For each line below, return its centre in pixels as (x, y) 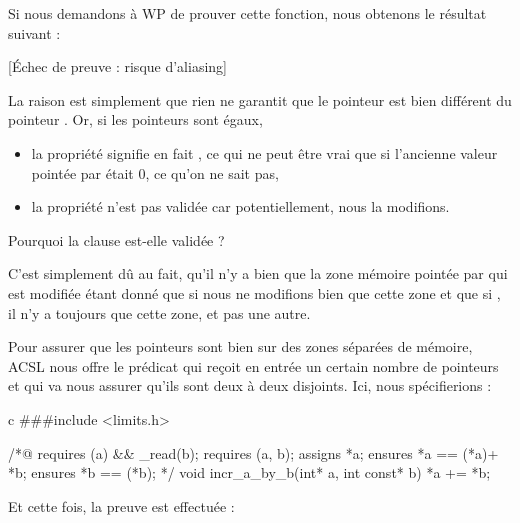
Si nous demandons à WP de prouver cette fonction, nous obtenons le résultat (247, 13)
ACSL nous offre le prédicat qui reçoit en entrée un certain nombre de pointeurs (253, 365)
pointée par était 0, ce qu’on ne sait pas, (155, 172)
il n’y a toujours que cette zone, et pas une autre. (159, 312)
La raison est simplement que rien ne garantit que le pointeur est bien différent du (260, 99)
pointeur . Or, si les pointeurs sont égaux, (135, 119)
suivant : (34, 32)
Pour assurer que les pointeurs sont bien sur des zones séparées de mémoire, (240, 346)
